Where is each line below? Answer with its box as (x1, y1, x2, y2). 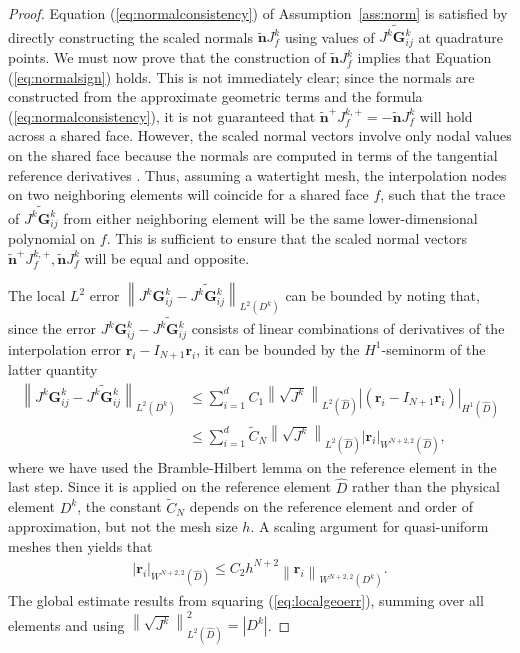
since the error (8, 318, 97, 339)
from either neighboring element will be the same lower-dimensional (63, 207, 478, 228)
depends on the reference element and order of (189, 496, 473, 517)
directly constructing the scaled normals (8, 26, 253, 47)
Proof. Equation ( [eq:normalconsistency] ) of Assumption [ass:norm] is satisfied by (8, 3, 508, 23)
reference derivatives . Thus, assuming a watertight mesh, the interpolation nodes (8, 164, 507, 185)
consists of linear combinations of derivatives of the (191, 318, 505, 339)
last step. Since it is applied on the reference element (8, 476, 332, 497)
